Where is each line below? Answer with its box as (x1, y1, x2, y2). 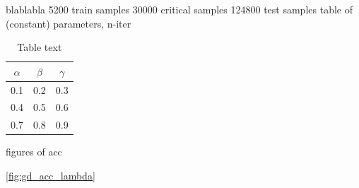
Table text (17, 40, 62, 54)
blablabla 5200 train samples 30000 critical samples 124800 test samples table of (6, 2, 353, 16)
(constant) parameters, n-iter (6, 16, 131, 30)
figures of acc (6, 144, 62, 159)
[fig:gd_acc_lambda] (6, 168, 95, 182)
